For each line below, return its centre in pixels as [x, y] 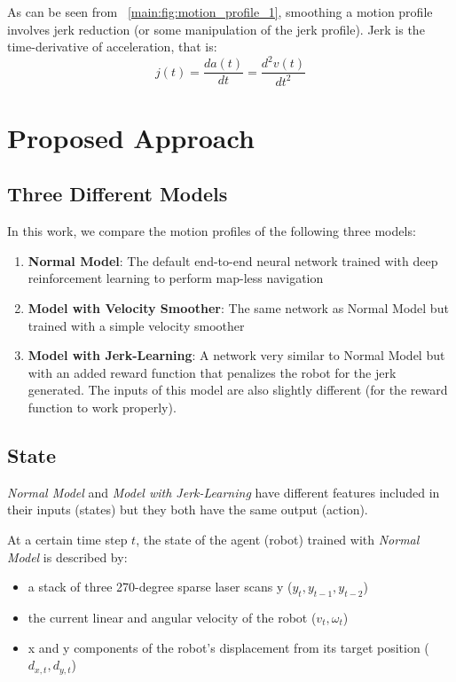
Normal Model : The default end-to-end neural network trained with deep [233, 260]
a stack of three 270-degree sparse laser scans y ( [160, 587]
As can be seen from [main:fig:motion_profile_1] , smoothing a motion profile [220, 12]
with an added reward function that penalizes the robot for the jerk [212, 372]
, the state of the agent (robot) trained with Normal [278, 539]
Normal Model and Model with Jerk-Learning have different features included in [224, 492]
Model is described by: [67, 557]
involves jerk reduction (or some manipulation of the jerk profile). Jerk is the [216, 29]
